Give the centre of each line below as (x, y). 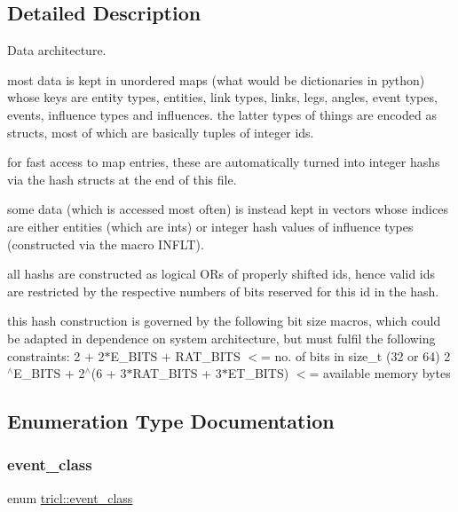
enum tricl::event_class (70, 497)
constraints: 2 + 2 (56, 355)
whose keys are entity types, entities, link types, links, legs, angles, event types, (222, 97)
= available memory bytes (380, 373)
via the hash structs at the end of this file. (122, 179)
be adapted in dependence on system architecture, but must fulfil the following (221, 338)
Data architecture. (57, 50)
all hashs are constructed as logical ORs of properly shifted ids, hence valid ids (221, 274)
